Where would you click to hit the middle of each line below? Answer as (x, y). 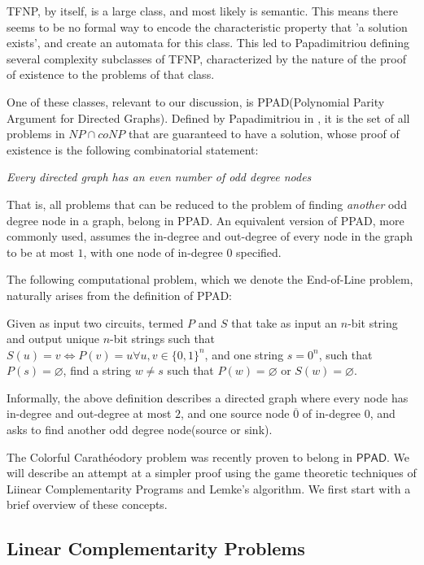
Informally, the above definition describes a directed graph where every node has (208, 397)
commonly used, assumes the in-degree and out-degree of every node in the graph (210, 236)
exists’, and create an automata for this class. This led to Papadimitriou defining (208, 43)
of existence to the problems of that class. (111, 74)
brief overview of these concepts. (87, 504)
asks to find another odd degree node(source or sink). (140, 430)
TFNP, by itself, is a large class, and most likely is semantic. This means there (202, 11)
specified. (259, 252)
